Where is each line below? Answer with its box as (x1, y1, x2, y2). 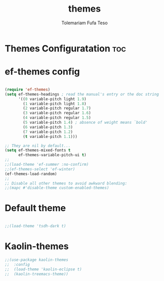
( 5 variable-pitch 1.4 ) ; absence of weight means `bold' (23, 120, 148, 125)
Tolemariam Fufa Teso (61, 20, 108, 26)
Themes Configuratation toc (5, 42, 126, 54)
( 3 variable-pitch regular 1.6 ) (23, 111, 92, 116)
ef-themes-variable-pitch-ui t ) (18, 153, 87, 158)
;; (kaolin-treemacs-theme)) (5, 271, 69, 276)
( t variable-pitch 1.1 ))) (23, 134, 78, 139)
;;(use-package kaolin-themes (5, 257, 69, 262)
